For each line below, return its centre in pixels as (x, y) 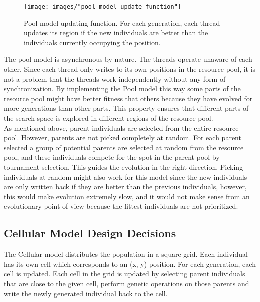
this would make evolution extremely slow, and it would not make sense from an (127, 196)
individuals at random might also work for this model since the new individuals (126, 177)
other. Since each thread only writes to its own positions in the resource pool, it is (130, 69)
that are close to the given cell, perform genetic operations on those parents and (127, 283)
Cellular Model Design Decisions (90, 233)
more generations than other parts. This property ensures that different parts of (126, 108)
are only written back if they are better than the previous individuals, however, (125, 187)
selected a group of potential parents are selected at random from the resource (124, 147)
